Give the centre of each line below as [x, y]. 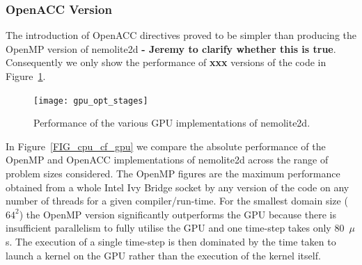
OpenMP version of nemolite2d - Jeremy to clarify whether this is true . [171, 48]
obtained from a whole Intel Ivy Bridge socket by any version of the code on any [178, 187]
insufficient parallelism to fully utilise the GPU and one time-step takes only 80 [175, 228]
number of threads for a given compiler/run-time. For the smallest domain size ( [177, 201]
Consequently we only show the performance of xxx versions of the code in [166, 62]
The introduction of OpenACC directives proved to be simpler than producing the [181, 35]
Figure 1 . [26, 76]
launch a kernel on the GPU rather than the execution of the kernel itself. [163, 255]
